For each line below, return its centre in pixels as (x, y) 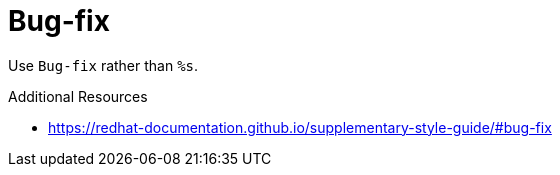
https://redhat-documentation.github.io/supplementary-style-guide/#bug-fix (300, 127)
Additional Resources (78, 96)
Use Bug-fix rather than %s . (103, 65)
